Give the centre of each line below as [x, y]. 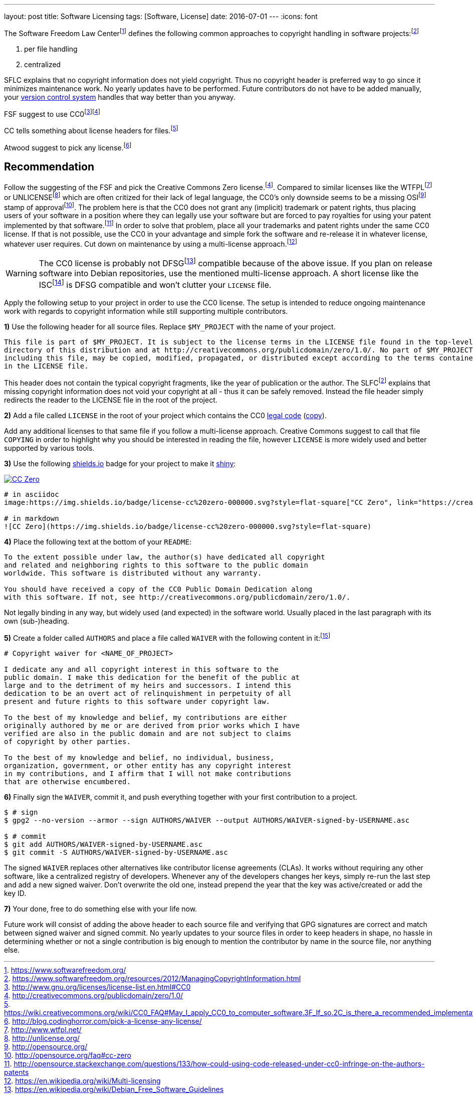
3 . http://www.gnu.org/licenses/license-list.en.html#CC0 [97, 987]
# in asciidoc [32, 495]
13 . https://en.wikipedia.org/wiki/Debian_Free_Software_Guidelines [114, 1089]
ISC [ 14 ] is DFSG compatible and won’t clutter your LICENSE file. [155, 284]
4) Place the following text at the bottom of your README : [98, 542]
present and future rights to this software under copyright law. [137, 701]
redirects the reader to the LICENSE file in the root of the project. [111, 400]
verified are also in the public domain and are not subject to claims [148, 733]
